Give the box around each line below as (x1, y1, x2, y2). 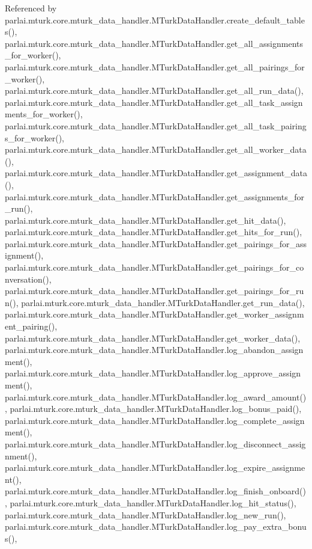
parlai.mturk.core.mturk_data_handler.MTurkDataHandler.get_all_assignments (5, 37, 304, 49)
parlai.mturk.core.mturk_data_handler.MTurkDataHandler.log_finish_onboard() (5, 485, 307, 497)
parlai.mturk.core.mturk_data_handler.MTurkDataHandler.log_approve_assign (5, 367, 301, 379)
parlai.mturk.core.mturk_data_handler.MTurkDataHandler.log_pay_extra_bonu (5, 520, 307, 533)
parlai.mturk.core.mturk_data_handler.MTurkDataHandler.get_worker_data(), (5, 331, 301, 344)
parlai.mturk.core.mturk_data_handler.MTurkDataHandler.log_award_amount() (5, 390, 307, 403)
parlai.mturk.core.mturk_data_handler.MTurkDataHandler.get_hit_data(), (5, 213, 286, 226)
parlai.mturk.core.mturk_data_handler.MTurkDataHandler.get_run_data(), (21, 296, 305, 308)
